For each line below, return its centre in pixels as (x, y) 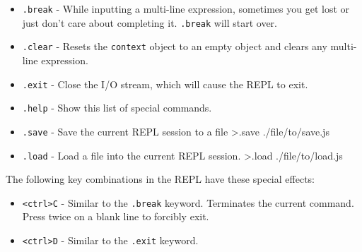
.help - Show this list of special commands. (117, 108)
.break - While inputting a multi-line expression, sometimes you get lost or (186, 8)
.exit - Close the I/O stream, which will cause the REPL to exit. (165, 84)
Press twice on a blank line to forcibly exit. (116, 216)
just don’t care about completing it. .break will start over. (150, 22)
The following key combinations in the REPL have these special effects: (160, 179)
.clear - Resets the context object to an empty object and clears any (175, 46)
